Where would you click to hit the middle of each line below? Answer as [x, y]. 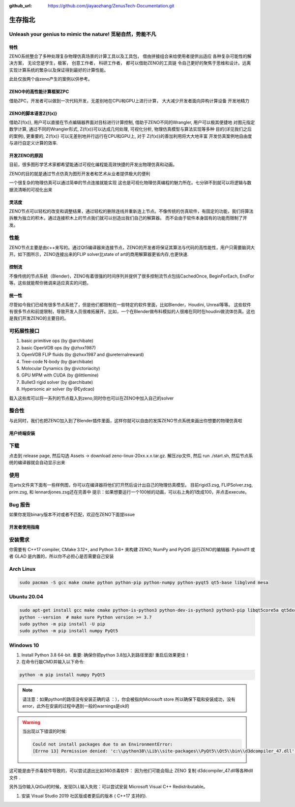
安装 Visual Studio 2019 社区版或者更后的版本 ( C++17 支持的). [84, 796]
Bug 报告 [20, 504]
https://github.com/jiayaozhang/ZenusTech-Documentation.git [111, 6]
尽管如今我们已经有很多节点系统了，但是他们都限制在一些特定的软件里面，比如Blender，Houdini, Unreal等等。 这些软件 [130, 305]
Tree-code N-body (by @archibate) [57, 361]
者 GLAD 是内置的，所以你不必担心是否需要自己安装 [61, 557]
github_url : [20, 6]
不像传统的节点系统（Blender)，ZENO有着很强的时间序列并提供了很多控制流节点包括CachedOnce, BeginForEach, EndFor [132, 276]
